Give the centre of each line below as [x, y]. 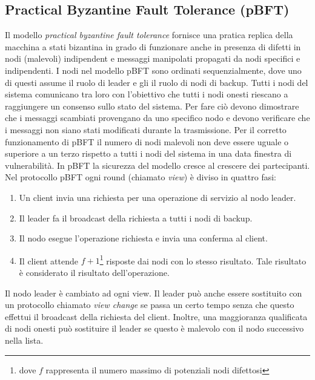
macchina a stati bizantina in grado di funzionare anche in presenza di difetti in [153, 46]
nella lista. [24, 340]
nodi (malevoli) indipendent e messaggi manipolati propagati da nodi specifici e [153, 58]
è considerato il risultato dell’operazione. [94, 272]
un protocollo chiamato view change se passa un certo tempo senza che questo [150, 305]
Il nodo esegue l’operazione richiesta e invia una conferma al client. [143, 238]
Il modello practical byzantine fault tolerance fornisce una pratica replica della [149, 35]
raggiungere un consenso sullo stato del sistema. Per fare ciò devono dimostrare [152, 106]
